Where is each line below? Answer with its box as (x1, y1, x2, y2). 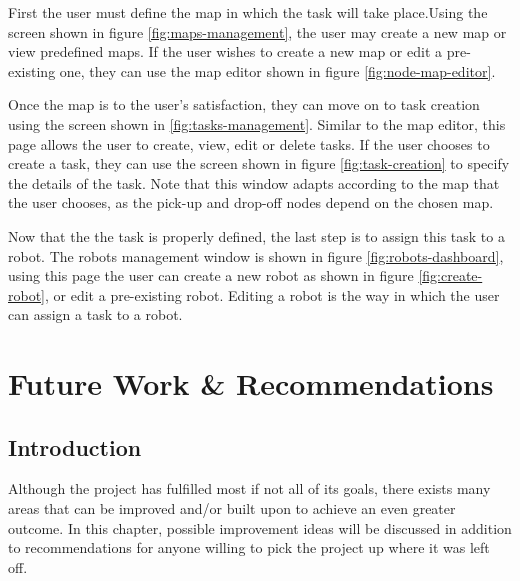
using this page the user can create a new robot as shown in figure (8, 265, 414, 286)
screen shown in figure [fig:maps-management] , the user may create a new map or (8, 21, 507, 42)
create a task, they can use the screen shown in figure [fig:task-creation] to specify (8, 153, 510, 174)
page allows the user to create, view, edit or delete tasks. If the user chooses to (8, 133, 490, 154)
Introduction (8, 431, 142, 462)
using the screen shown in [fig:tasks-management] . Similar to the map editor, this (8, 113, 506, 134)
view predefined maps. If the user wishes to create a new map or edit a (8, 41, 443, 62)
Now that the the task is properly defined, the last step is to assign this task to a (8, 225, 505, 246)
